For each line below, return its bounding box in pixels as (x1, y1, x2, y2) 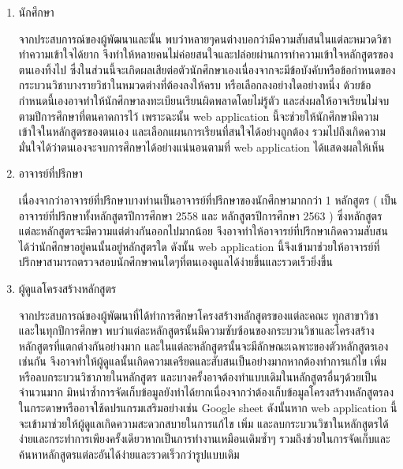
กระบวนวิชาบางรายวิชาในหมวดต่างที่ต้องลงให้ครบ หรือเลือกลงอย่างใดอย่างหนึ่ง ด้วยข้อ (18, 77, 371, 93)
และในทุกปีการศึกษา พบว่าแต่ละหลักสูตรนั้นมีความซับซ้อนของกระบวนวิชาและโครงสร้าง (18, 322, 375, 339)
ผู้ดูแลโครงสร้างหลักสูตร (18, 280, 117, 296)
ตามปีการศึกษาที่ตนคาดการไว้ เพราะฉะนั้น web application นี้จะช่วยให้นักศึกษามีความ (18, 107, 379, 124)
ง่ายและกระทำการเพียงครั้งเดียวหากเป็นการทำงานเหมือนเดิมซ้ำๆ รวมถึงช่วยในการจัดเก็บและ (18, 430, 390, 447)
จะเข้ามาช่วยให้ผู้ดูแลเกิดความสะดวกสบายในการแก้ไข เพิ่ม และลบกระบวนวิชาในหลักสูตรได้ (18, 415, 389, 431)
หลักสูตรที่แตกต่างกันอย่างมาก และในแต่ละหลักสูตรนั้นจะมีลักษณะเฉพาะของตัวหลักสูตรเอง (18, 337, 389, 354)
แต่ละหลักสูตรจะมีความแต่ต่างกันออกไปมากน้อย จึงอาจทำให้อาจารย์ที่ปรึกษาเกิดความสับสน (18, 223, 388, 239)
